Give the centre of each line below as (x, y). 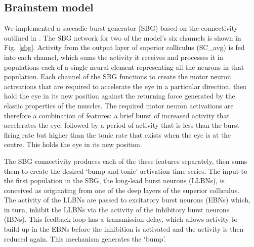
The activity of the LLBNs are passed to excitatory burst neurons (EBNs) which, (127, 200)
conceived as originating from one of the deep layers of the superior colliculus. (122, 190)
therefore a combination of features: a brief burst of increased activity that (117, 115)
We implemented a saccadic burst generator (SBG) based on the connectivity (121, 28)
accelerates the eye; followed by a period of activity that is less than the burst (122, 125)
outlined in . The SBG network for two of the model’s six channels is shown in (123, 37)
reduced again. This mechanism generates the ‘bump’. (85, 238)
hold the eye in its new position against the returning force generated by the (120, 96)
